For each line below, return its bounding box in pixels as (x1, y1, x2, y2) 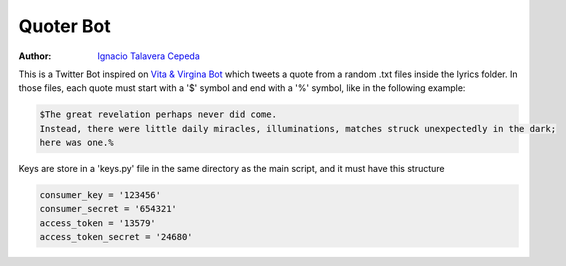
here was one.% (39, 137, 114, 149)
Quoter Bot (18, 15, 111, 37)
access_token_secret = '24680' (39, 231, 194, 243)
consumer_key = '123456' (39, 190, 162, 201)
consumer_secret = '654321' (39, 203, 177, 215)
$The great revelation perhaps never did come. (39, 109, 277, 120)
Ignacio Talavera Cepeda (97, 50, 200, 62)
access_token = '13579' (39, 217, 157, 229)
